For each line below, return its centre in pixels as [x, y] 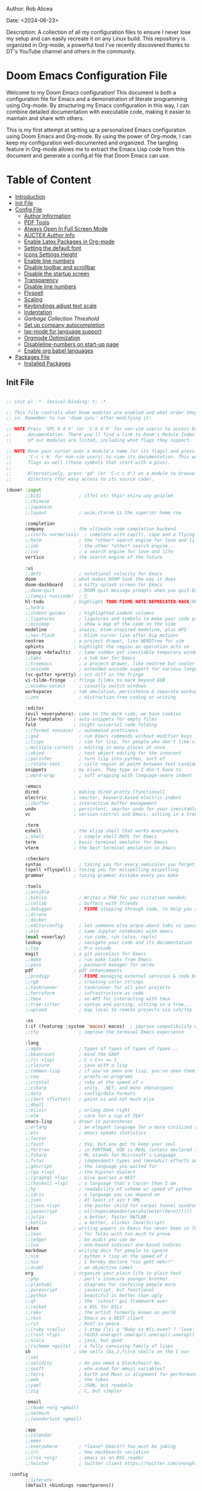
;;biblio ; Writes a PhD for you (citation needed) [106, 897]
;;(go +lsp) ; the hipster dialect [80, 1172]
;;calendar [38, 1435]
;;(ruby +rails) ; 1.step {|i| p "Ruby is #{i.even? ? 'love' [110, 1329]
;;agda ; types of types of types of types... [102, 1048]
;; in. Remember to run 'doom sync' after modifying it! [79, 418]
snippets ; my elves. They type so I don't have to [103, 770]
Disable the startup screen [57, 274]
